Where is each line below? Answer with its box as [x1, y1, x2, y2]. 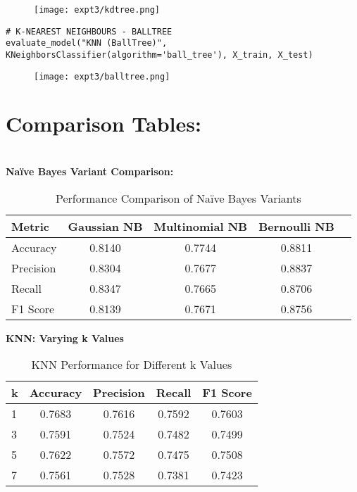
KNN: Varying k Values [6, 330, 124, 345]
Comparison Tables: [6, 109, 201, 138]
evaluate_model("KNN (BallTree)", [6, 38, 168, 49]
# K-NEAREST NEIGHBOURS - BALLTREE [6, 26, 173, 37]
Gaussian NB [68, 217, 143, 234]
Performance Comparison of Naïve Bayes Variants [55, 189, 301, 206]
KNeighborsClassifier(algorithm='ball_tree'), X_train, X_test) [6, 49, 313, 60]
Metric [11, 217, 49, 234]
